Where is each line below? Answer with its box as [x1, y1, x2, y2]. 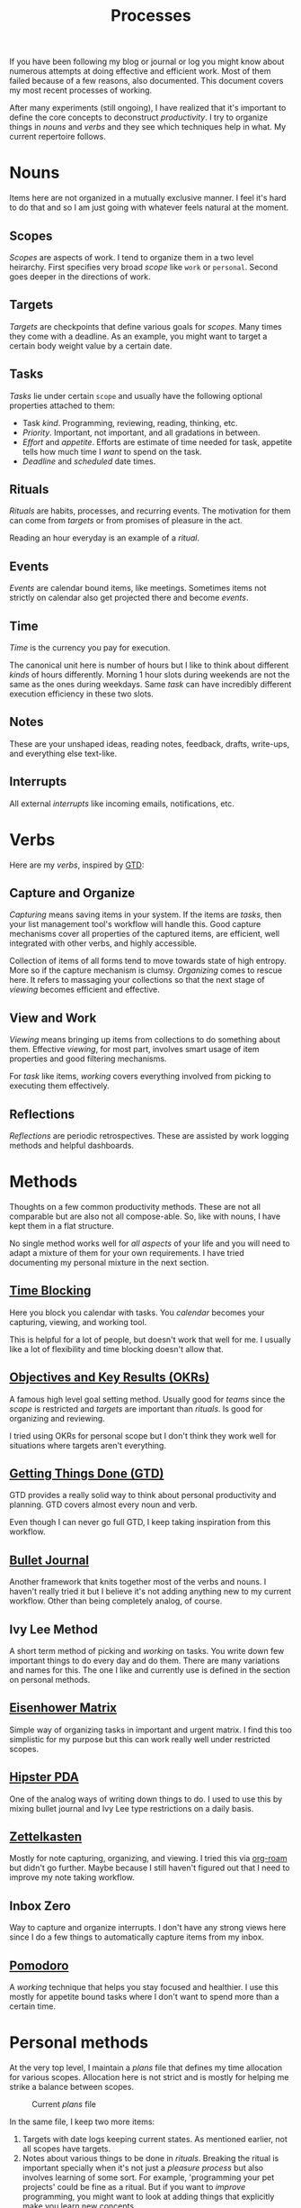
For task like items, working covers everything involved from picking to [9, 1071, 271, 1082]
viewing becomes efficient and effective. [9, 984, 160, 995]
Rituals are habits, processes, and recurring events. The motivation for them [9, 505, 291, 516]
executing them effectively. [9, 1080, 110, 1091]
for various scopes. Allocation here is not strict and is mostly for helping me [9, 2072, 289, 2082]
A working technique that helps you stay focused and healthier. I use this [9, 1982, 279, 1993]
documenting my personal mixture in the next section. [9, 1257, 209, 1268]
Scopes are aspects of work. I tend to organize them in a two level [9, 251, 254, 262]
